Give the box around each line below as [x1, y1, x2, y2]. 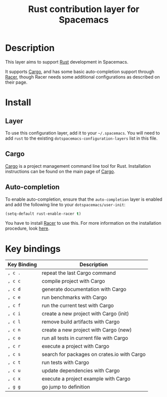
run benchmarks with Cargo [41, 294, 107, 301]
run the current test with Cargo [41, 302, 114, 309]
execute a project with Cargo [41, 343, 110, 350]
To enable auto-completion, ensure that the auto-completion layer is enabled [5, 196, 163, 202]
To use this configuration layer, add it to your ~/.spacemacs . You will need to [5, 130, 161, 136]
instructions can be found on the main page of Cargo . [5, 168, 116, 174]
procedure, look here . [5, 225, 50, 231]
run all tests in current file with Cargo [41, 334, 129, 341]
